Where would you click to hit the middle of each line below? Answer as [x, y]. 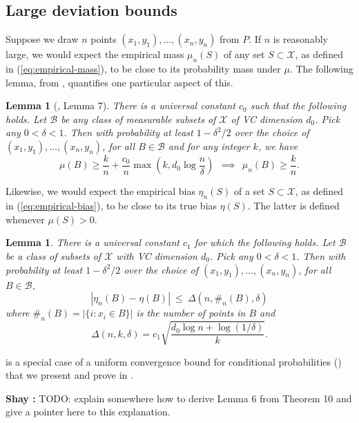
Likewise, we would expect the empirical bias [100, 191]
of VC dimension [267, 119]
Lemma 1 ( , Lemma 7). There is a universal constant [120, 105]
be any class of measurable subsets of [138, 119]
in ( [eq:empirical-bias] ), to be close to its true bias [111, 206]
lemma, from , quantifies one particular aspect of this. [119, 82]
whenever [25, 219]
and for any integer [209, 145]
